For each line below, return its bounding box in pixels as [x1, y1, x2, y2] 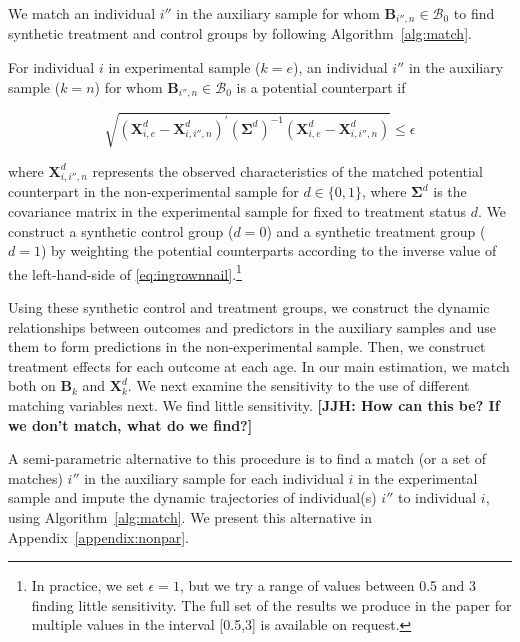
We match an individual [8, 3, 156, 23]
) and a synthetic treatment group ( [266, 220, 486, 241]
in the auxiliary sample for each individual [84, 467, 344, 488]
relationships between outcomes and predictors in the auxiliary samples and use [8, 316, 496, 337]
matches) [8, 467, 63, 488]
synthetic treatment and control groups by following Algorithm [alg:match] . [8, 23, 472, 44]
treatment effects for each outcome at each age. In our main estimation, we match [8, 355, 510, 376]
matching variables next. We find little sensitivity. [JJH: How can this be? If [8, 394, 500, 415]
